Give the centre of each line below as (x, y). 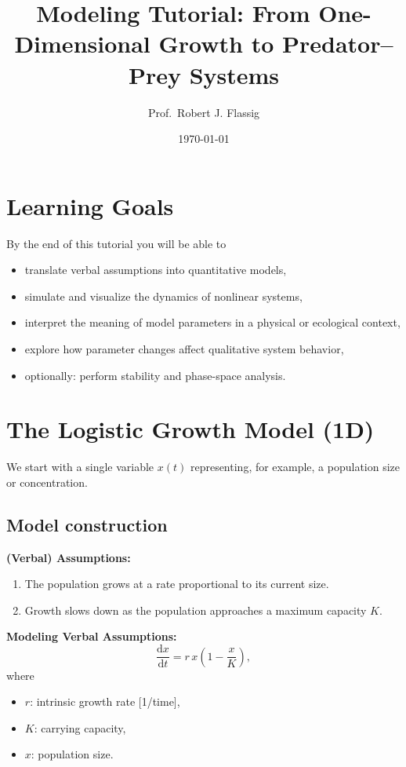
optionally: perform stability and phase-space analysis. (155, 375)
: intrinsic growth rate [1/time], (105, 701)
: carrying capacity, (80, 727)
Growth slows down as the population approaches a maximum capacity (196, 610)
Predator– (337, 44)
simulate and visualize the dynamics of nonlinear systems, (163, 296)
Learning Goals (90, 205)
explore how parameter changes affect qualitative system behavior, (184, 349)
